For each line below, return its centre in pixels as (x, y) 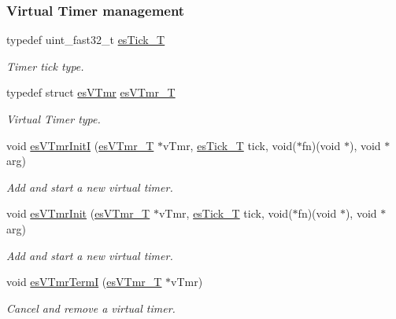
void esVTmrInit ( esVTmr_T (78, 213)
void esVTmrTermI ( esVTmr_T (84, 282)
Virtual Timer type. (54, 119)
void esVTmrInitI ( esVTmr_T (80, 145)
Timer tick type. (45, 66)
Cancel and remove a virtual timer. (91, 308)
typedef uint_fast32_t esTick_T (86, 40)
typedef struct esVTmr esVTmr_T (91, 92)
